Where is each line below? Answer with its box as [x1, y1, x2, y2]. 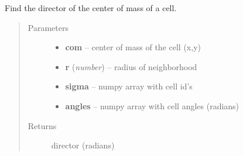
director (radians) [51, 139, 115, 151]
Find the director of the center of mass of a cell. [5, 2, 177, 13]
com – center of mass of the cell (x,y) [65, 41, 201, 53]
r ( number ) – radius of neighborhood [65, 60, 197, 72]
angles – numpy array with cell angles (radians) [65, 99, 239, 112]
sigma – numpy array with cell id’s [65, 80, 193, 92]
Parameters [28, 21, 69, 33]
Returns [28, 119, 57, 131]
